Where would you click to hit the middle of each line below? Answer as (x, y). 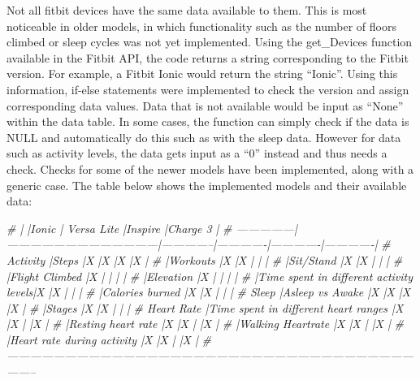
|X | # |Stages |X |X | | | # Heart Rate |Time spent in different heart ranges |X (205, 307)
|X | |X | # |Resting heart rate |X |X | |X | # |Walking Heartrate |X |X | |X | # (205, 324)
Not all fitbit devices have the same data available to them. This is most (187, 10)
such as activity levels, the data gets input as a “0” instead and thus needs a (197, 153)
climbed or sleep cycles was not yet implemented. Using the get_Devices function (210, 42)
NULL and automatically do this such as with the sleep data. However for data (204, 137)
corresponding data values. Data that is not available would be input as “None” (205, 105)
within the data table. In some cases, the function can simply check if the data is (208, 121)
